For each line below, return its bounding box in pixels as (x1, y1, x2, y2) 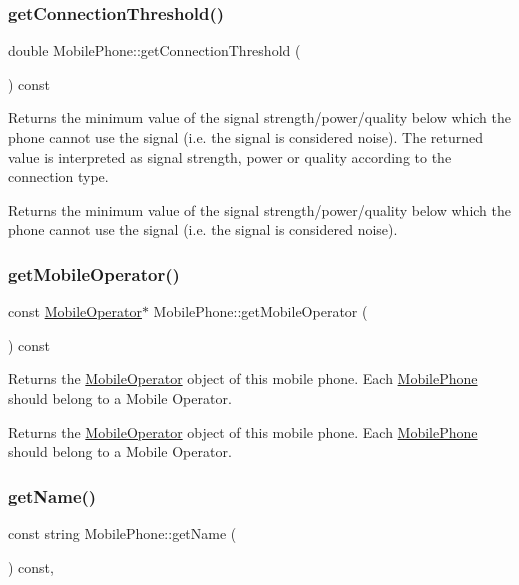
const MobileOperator (8, 301, 142, 322)
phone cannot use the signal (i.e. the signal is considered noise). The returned (8, 127, 484, 147)
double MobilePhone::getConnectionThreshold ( (8, 40, 301, 61)
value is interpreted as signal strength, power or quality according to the (8, 146, 452, 167)
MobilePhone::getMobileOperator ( (153, 301, 368, 322)
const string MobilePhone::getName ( (8, 522, 237, 543)
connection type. (8, 166, 109, 187)
